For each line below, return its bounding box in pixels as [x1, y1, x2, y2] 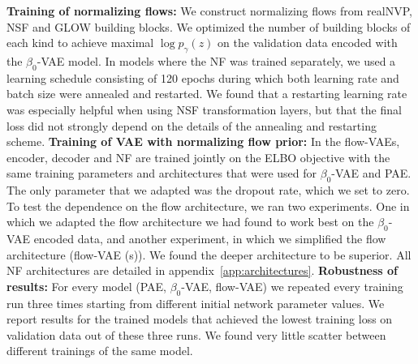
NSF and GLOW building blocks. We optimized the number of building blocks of [6, 18, 411, 35]
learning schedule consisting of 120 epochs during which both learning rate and [6, 69, 399, 86]
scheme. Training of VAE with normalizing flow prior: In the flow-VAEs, [6, 133, 400, 150]
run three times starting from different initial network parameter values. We [6, 294, 385, 311]
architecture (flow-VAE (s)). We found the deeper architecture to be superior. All [6, 246, 412, 263]
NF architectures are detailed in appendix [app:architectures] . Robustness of [6, 262, 399, 279]
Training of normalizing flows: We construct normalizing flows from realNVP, [6, 2, 412, 19]
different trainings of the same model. [6, 342, 193, 359]
